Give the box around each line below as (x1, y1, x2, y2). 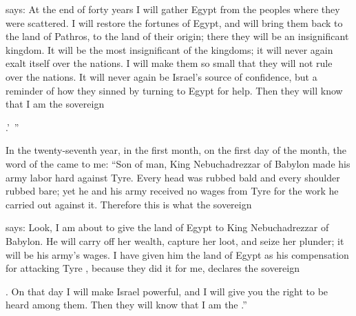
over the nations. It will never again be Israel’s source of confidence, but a (6, 69, 317, 83)
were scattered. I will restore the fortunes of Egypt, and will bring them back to (6, 15, 343, 30)
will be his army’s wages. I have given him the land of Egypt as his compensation (6, 247, 349, 261)
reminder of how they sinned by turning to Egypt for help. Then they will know (6, 83, 343, 97)
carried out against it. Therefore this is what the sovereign (6, 197, 252, 211)
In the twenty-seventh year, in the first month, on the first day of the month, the (6, 143, 346, 157)
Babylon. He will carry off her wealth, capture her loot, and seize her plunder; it (6, 233, 344, 248)
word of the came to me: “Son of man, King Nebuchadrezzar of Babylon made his (6, 156, 350, 170)
